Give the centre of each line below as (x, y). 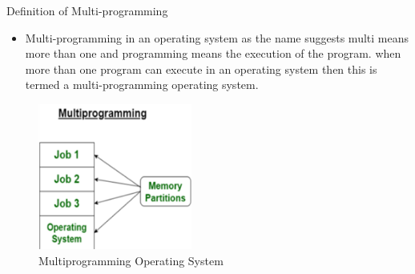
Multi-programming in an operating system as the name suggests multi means (217, 37)
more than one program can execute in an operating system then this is (201, 68)
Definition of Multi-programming (87, 10)
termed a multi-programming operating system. (142, 85)
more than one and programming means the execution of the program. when (213, 53)
